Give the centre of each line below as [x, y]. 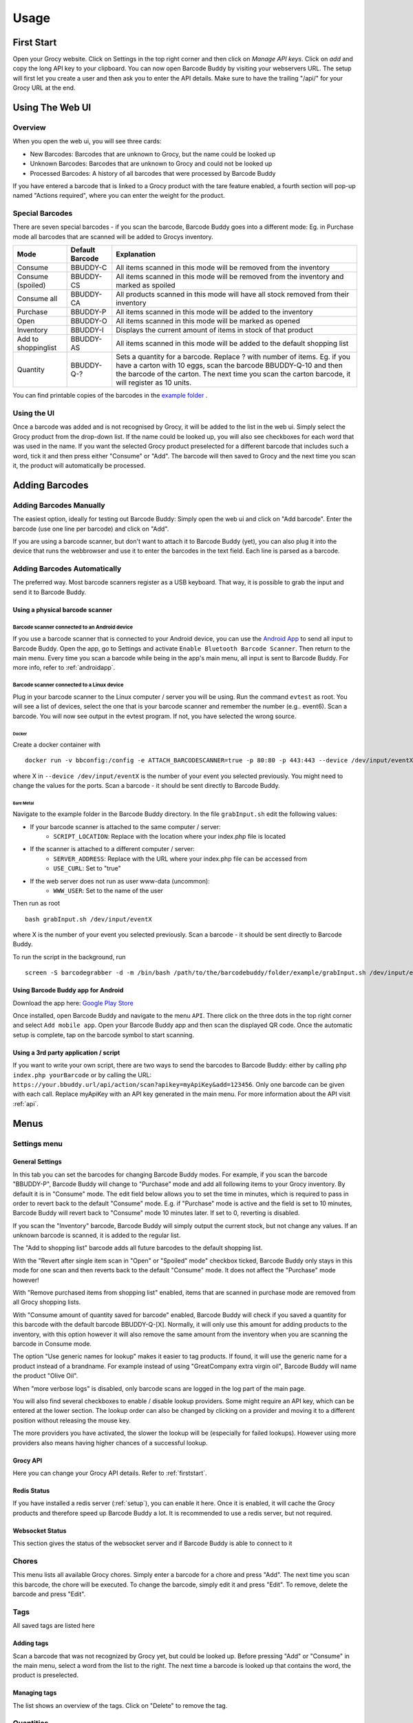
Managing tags [35, 1693]
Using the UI [34, 414]
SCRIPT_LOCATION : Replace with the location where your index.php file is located [169, 836]
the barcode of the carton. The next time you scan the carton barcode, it [233, 374]
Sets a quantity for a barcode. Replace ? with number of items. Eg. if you [233, 357]
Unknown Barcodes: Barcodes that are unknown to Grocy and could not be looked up [151, 164]
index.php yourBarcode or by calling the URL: [82, 1074]
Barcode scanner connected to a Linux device [68, 685]
